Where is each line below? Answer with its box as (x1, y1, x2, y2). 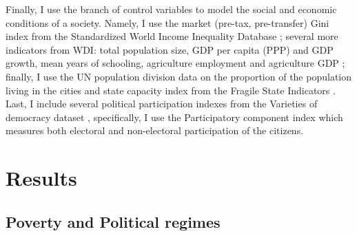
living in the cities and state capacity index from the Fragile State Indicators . (6, 83, 336, 97)
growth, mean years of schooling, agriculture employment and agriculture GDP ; (6, 56, 345, 70)
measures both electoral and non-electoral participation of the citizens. (6, 123, 304, 138)
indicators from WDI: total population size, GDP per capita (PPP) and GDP (6, 42, 334, 56)
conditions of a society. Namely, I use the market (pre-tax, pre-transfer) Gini (6, 15, 329, 30)
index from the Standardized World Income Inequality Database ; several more (6, 29, 338, 43)
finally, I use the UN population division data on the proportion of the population (6, 69, 352, 83)
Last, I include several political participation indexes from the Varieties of (6, 96, 318, 111)
